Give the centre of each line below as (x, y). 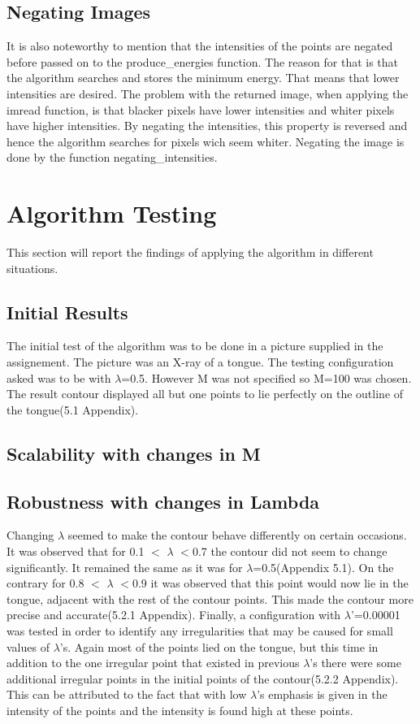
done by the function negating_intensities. (112, 157)
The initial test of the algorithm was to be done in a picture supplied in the (195, 346)
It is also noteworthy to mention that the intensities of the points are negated (200, 46)
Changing (30, 535)
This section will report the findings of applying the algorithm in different (190, 252)
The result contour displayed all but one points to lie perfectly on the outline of (205, 394)
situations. (32, 268)
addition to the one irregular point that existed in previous (153, 663)
